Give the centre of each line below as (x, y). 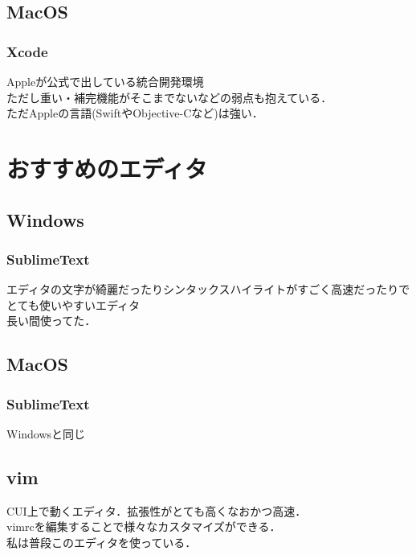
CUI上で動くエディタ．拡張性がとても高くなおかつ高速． (157, 510)
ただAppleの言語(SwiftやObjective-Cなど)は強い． (135, 113)
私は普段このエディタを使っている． (102, 542)
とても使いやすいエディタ (73, 304)
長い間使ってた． (51, 321)
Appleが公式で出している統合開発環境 (105, 81)
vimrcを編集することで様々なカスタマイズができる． (144, 526)
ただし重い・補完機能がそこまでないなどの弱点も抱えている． (169, 97)
